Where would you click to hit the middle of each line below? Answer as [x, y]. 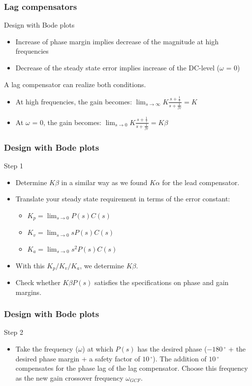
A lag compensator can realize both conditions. [75, 84]
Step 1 [14, 166]
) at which [98, 349]
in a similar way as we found [104, 182]
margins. [29, 292]
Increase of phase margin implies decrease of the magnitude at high [117, 41]
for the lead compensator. [201, 182]
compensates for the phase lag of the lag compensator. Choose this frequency [132, 368]
